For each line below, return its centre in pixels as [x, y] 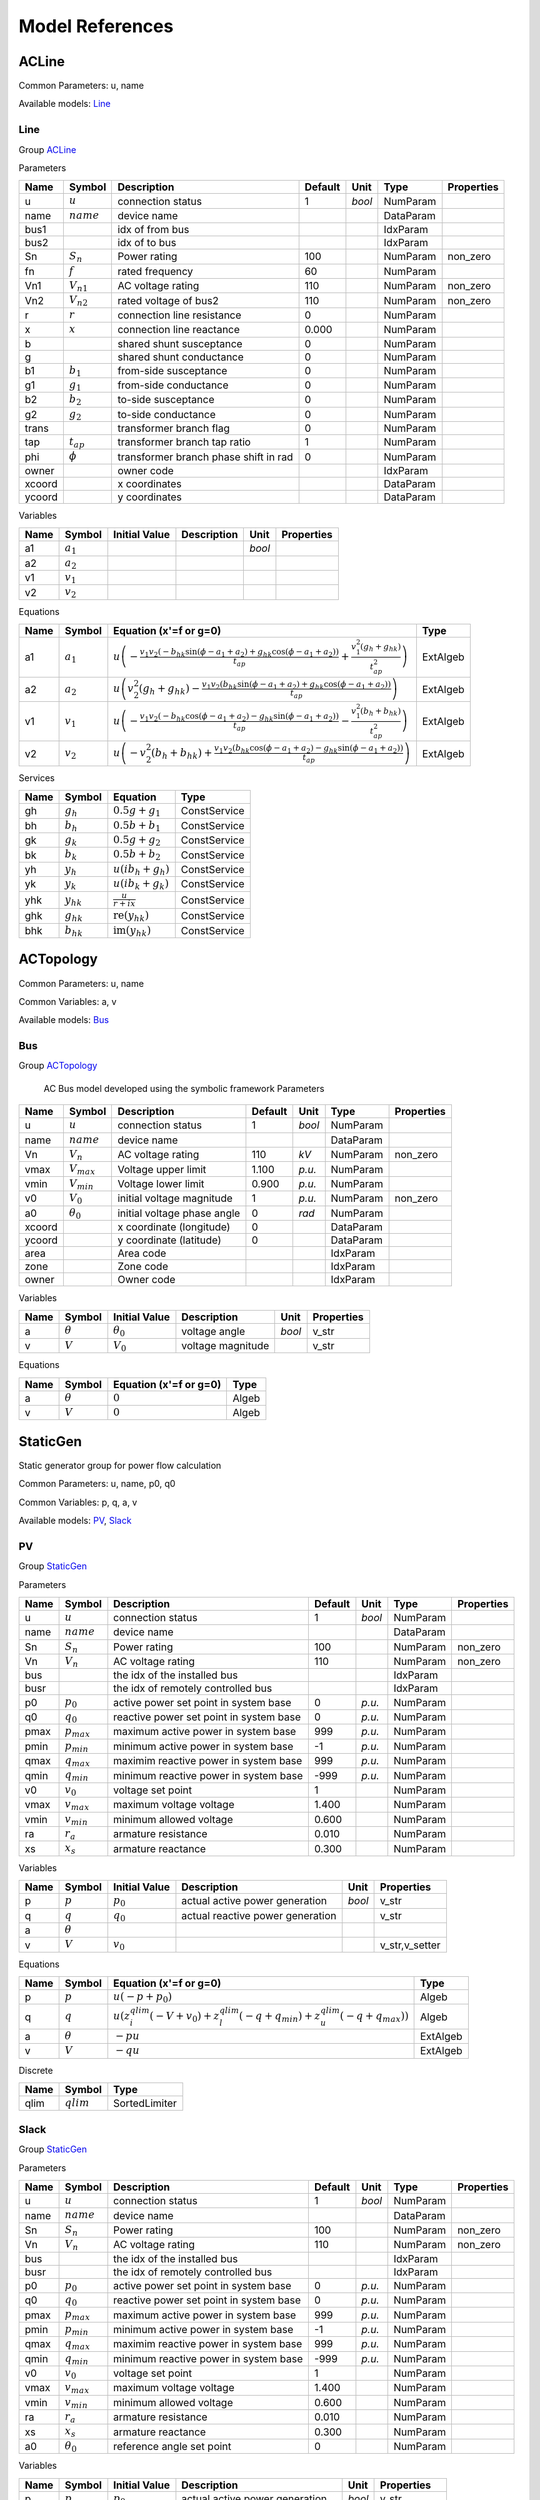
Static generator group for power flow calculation [120, 1465]
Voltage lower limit [161, 1183]
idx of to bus [147, 243]
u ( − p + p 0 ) [143, 1997]
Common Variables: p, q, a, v [78, 1502]
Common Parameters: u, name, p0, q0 [97, 1484]
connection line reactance [178, 330]
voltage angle [213, 1331]
